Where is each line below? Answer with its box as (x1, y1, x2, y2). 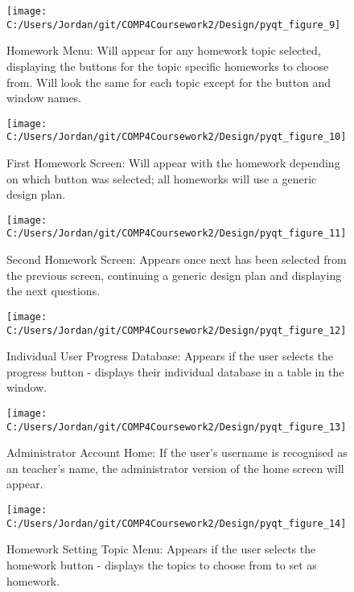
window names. (6, 89, 82, 106)
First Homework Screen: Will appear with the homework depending (6, 154, 340, 171)
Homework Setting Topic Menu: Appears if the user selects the (6, 541, 316, 557)
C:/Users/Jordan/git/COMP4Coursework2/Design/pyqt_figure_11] (6, 228, 347, 240)
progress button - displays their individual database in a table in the (6, 363, 344, 380)
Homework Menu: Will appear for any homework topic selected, (6, 42, 321, 59)
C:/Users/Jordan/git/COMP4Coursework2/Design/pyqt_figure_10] (6, 131, 347, 143)
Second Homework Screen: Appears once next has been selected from (6, 251, 347, 268)
